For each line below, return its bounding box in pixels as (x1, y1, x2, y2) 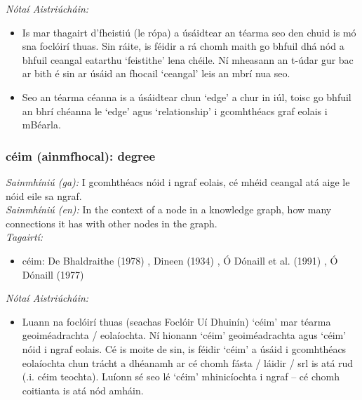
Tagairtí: (6, 229, 43, 244)
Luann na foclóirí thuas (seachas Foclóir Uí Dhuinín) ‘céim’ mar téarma (22, 314, 331, 328)
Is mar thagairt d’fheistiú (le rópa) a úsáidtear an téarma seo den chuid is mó (22, 25, 356, 39)
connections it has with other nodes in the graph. (6, 215, 217, 230)
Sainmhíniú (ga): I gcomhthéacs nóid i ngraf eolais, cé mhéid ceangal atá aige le (6, 174, 350, 189)
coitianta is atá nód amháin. (22, 382, 144, 397)
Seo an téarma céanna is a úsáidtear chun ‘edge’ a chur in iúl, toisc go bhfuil (22, 89, 351, 104)
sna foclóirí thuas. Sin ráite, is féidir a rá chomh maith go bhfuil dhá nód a (22, 39, 344, 53)
